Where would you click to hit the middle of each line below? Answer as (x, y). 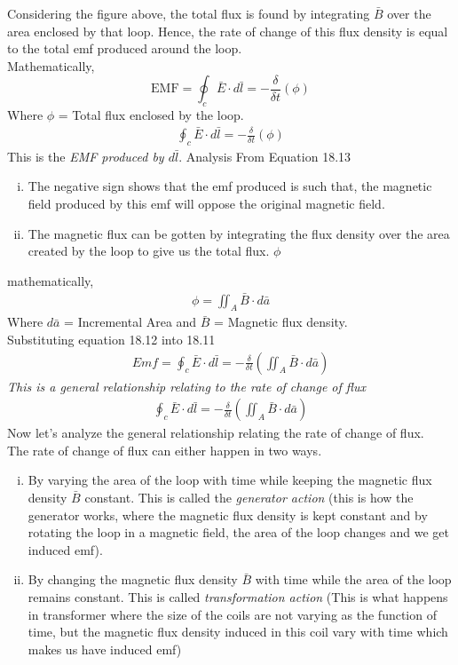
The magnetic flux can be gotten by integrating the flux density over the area (239, 233)
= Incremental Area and (130, 322)
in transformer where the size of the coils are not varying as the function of (232, 614)
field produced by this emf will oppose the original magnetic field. (206, 203)
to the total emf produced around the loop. (125, 48)
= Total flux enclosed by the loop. (151, 115)
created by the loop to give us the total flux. (149, 251)
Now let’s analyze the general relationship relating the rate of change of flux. (216, 433)
